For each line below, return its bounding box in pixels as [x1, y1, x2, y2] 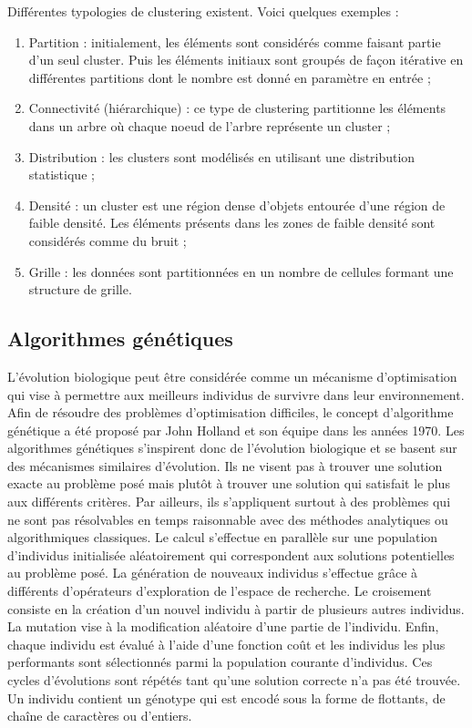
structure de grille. [28, 280, 132, 299]
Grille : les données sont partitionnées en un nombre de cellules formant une [28, 261, 454, 281]
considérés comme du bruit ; [28, 231, 187, 250]
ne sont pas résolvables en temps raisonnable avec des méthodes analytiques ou [7, 509, 448, 528]
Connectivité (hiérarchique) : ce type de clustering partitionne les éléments [28, 98, 446, 118]
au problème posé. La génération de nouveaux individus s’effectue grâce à [7, 563, 418, 582]
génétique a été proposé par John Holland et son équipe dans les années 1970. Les [7, 420, 465, 439]
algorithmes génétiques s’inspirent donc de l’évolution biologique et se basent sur [7, 438, 457, 457]
